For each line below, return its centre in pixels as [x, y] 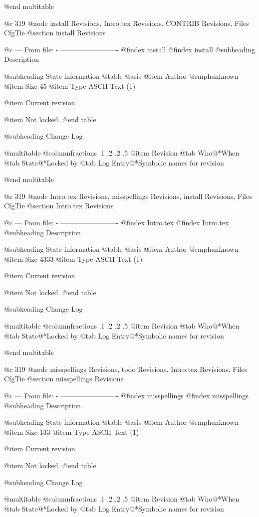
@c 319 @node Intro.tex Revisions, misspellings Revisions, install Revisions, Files [128, 196]
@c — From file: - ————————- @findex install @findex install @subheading [129, 49]
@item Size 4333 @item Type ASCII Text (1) [73, 258]
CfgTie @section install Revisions [55, 33]
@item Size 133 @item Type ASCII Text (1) [72, 431]
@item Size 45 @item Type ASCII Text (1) [70, 86]
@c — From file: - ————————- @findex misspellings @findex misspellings [126, 396]
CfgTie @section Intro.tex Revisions [59, 206]
